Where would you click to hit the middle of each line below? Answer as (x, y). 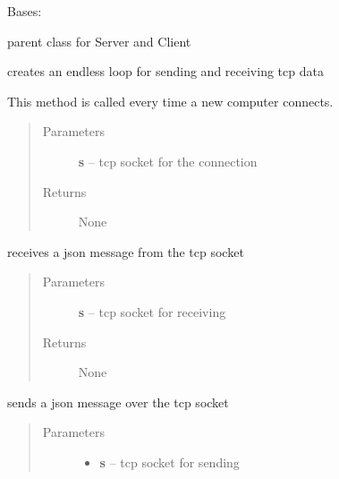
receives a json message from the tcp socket (126, 251)
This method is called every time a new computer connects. (170, 101)
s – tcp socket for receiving (152, 311)
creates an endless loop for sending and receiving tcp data (165, 71)
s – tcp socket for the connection (168, 161)
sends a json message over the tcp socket (118, 402)
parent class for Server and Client (99, 41)
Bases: (25, 11)
